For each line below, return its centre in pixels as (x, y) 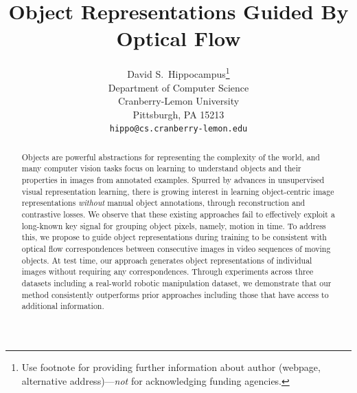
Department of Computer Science (178, 87)
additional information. (63, 306)
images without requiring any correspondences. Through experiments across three (168, 272)
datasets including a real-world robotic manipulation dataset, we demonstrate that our (176, 283)
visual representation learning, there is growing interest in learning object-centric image (178, 191)
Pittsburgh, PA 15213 (178, 114)
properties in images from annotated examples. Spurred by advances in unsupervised (173, 180)
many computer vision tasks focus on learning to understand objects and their (161, 168)
